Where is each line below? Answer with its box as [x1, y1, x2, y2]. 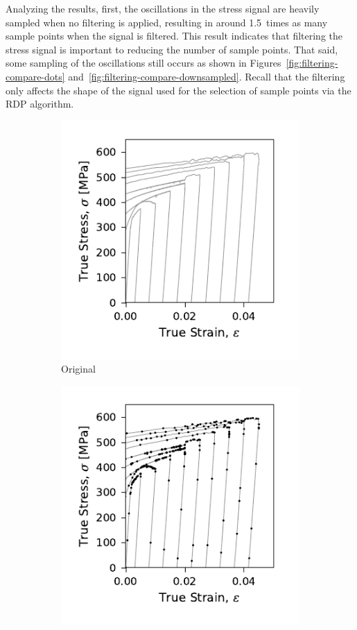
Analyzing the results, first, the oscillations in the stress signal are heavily [6, 1, 320, 15]
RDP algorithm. [6, 96, 74, 111]
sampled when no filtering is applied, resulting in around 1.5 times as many [6, 15, 328, 29]
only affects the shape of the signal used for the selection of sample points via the [6, 83, 351, 97]
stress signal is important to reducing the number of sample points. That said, [6, 42, 338, 56]
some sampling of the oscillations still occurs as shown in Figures [6, 56, 281, 70]
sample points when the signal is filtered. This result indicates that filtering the [6, 28, 342, 43]
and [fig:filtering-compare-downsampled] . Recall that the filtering [68, 69, 345, 83]
